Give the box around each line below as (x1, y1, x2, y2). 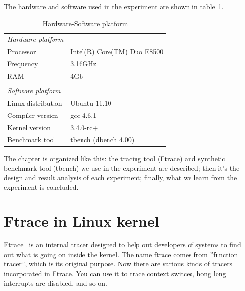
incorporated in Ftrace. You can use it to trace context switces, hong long (4, 268, 226, 278)
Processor (7, 46, 36, 57)
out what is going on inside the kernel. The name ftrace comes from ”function (4, 249, 238, 259)
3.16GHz (70, 58, 96, 69)
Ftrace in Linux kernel (4, 211, 159, 231)
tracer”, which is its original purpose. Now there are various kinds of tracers (4, 259, 233, 269)
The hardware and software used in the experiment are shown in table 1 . (4, 1, 224, 11)
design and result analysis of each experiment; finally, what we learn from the (4, 172, 237, 182)
